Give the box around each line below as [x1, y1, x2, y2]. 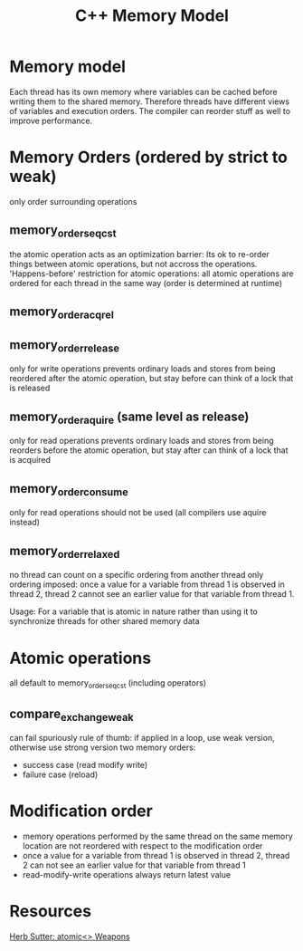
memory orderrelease [9, 337, 120, 355]
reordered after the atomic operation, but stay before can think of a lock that [9, 373, 294, 384]
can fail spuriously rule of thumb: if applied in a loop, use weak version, [9, 733, 275, 744]
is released [9, 382, 51, 394]
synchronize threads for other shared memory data [9, 616, 201, 627]
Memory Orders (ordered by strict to [9, 147, 288, 168]
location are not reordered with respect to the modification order [22, 841, 263, 851]
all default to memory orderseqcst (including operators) [9, 677, 206, 691]
